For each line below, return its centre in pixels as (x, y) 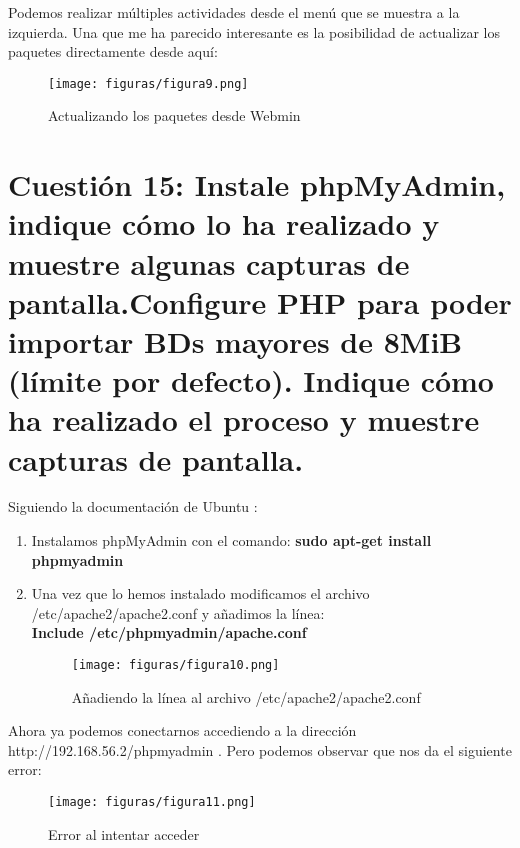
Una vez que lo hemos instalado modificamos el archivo (200, 593)
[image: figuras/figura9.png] (148, 83)
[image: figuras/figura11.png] (152, 802)
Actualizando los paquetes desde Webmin (174, 115)
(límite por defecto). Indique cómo (251, 380)
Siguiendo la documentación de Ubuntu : (133, 506)
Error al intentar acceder (124, 833)
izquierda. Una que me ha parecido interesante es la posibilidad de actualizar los (254, 31)
